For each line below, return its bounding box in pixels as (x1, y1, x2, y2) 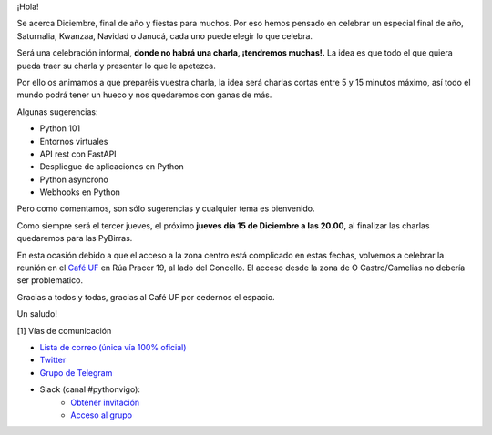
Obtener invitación (70, 397, 140, 408)
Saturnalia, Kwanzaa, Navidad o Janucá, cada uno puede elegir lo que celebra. (16, 30, 313, 41)
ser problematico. (16, 275, 84, 286)
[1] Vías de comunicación (16, 325, 112, 336)
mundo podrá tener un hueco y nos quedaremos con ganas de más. (16, 89, 272, 100)
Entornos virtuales (39, 136, 108, 147)
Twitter (39, 355, 67, 366)
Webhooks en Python (39, 187, 120, 197)
